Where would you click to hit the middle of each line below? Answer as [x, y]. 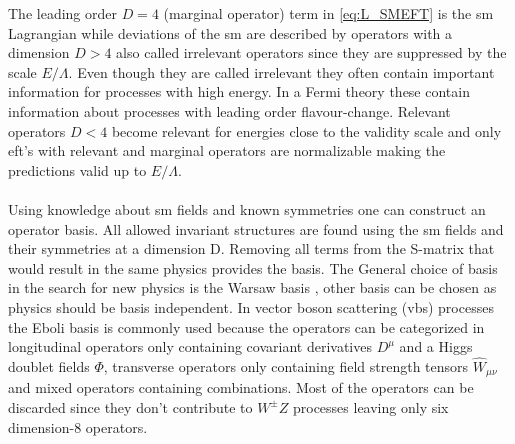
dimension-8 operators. [78, 426]
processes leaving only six [370, 406]
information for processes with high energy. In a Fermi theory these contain [239, 91]
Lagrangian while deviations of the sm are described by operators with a [230, 32]
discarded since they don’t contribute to [130, 406]
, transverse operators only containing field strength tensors [286, 365]
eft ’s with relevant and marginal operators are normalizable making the [227, 150]
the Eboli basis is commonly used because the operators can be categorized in [246, 326]
